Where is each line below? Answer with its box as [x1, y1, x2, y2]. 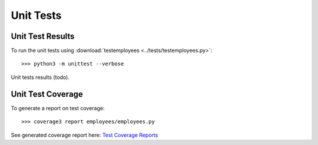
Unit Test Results [11, 31, 75, 41]
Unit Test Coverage [11, 89, 84, 99]
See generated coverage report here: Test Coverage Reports [11, 131, 158, 139]
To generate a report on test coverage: [11, 104, 105, 111]
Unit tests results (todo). [11, 74, 70, 81]
